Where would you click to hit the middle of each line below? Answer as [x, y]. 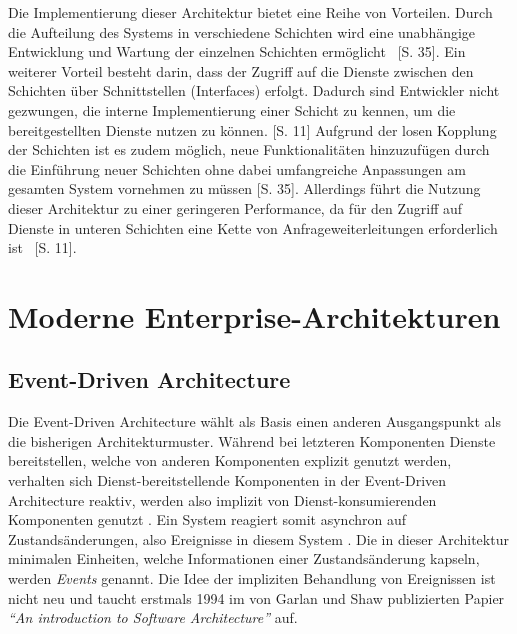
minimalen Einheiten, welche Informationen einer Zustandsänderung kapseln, [244, 558]
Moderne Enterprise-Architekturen [254, 315]
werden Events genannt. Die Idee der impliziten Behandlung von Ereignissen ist [252, 578]
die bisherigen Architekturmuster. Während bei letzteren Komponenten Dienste [252, 440]
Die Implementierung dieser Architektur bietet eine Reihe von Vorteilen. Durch [250, 12]
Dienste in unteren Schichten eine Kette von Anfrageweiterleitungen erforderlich [253, 227]
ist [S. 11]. [42, 247]
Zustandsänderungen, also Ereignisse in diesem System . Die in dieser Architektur [258, 538]
